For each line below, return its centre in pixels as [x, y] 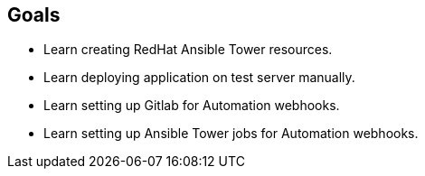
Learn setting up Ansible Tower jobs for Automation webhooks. [231, 134]
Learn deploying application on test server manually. [199, 78]
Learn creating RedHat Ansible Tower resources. [188, 50]
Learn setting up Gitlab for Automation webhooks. [192, 106]
